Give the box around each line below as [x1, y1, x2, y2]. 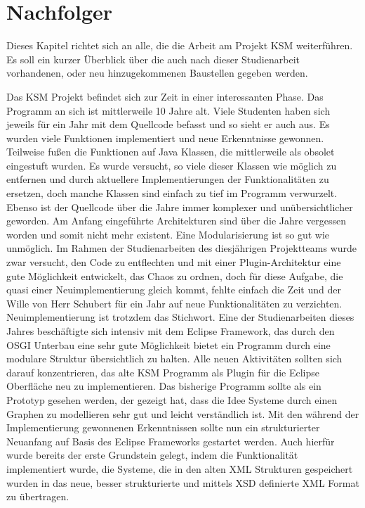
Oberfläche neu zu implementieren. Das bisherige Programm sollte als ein [6, 379, 321, 393]
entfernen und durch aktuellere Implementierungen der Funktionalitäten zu [6, 172, 329, 186]
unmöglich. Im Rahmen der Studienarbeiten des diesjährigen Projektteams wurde [6, 241, 357, 255]
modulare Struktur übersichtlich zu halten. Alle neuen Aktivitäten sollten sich [6, 351, 343, 366]
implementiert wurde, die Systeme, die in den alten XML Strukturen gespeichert [6, 461, 353, 476]
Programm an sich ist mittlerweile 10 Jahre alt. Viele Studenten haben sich [6, 103, 331, 118]
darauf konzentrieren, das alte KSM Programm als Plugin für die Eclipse [6, 364, 319, 379]
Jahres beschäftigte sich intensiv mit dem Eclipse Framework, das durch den [6, 324, 335, 338]
